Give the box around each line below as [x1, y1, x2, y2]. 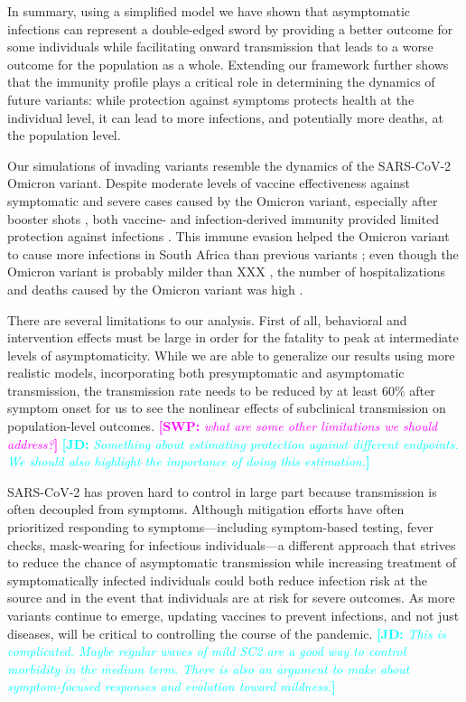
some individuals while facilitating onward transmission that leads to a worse [7, 37, 433, 56]
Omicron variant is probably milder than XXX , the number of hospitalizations [7, 262, 446, 281]
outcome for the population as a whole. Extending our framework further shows [7, 54, 449, 73]
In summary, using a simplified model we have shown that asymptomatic [7, 2, 411, 20]
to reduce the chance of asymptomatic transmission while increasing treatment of [7, 553, 457, 572]
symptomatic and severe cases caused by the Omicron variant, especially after [7, 191, 438, 210]
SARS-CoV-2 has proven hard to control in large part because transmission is [7, 482, 437, 501]
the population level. [7, 126, 121, 145]
